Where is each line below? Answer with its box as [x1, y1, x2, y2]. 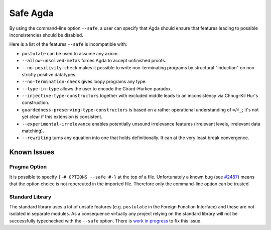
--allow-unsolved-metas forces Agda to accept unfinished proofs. [22, 58, 167, 64]
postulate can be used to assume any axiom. [22, 50, 119, 56]
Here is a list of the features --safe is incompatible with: [9, 41, 127, 47]
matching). [22, 128, 45, 134]
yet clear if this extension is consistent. [22, 113, 103, 120]
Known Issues [9, 148, 55, 157]
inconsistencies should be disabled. [9, 32, 84, 38]
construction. [22, 99, 50, 105]
